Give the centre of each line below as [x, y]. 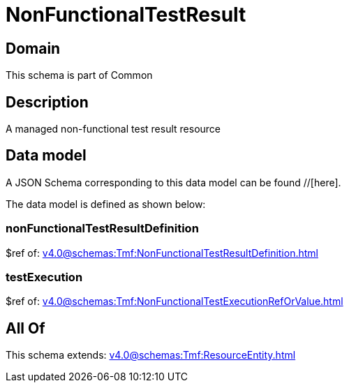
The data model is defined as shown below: [106, 204]
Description [47, 102]
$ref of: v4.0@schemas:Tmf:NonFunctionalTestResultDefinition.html [162, 253]
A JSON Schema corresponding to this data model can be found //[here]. [173, 182]
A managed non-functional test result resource [113, 129]
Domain [33, 48]
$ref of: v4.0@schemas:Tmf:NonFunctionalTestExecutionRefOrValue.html [174, 301]
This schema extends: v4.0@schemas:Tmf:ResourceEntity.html [151, 355]
